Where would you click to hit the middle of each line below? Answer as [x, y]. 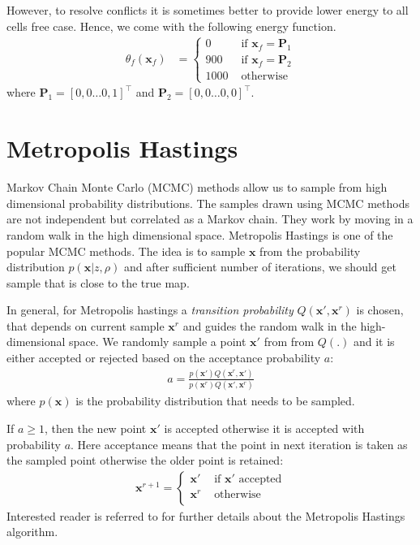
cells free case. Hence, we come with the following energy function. [171, 26]
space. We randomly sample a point [158, 342]
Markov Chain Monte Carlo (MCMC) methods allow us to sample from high [197, 187]
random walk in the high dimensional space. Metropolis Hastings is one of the [200, 234]
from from [289, 342]
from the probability [310, 251]
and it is [374, 342]
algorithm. [32, 532]
